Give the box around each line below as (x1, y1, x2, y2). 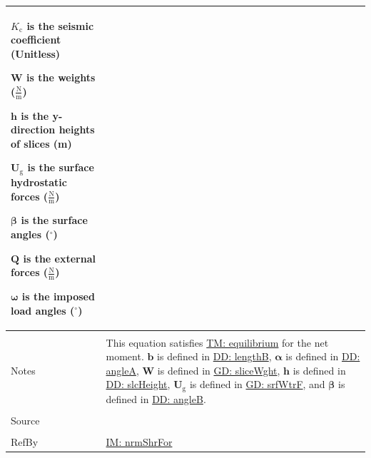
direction (11, 122, 56, 137)
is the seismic (26, 18, 94, 33)
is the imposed (21, 288, 95, 303)
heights (59, 122, 95, 137)
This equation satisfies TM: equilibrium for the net (106, 335, 329, 350)
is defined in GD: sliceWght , (157, 362, 280, 377)
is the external (23, 250, 96, 265)
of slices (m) (11, 136, 72, 151)
